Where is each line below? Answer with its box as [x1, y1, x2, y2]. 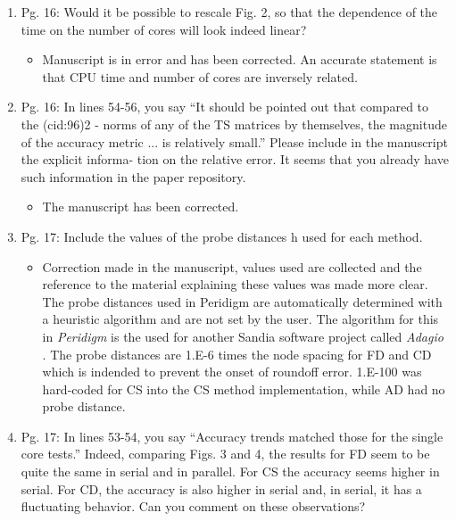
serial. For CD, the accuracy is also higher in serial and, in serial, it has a [21, 479, 422, 498]
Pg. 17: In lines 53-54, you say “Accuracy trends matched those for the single [21, 426, 444, 445]
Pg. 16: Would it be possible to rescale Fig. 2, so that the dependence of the [21, 3, 438, 21]
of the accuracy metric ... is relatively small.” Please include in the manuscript [21, 132, 448, 151]
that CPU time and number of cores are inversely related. [42, 67, 358, 86]
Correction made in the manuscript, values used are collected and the [42, 257, 422, 276]
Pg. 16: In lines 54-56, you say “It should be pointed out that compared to [21, 97, 429, 116]
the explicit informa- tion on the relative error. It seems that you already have [21, 150, 449, 169]
